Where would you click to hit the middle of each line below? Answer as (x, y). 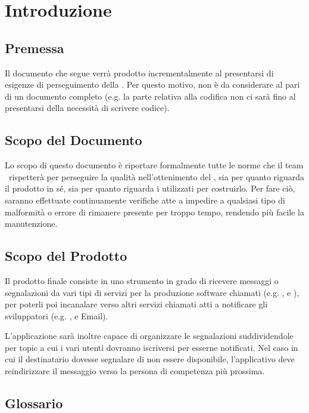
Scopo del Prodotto (66, 256)
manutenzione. (31, 224)
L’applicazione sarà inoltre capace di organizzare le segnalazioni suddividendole (149, 336)
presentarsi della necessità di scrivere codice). (87, 108)
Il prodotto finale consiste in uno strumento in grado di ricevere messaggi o (142, 280)
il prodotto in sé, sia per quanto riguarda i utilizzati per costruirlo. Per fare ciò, (150, 188)
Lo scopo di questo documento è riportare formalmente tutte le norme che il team (154, 165)
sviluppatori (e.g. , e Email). (57, 315)
